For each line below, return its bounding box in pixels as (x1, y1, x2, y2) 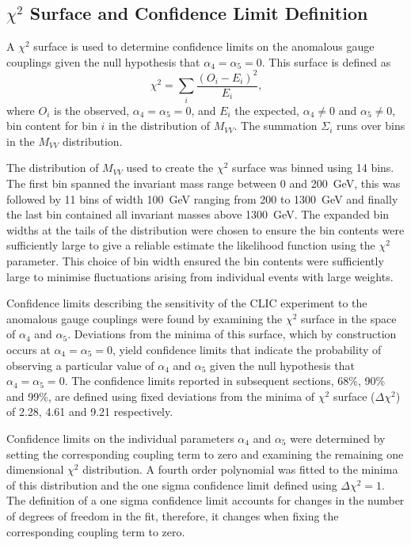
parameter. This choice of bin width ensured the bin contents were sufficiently (6, 253, 384, 269)
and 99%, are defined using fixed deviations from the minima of (6, 387, 315, 404)
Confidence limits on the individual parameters (6, 429, 234, 446)
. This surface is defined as (261, 53, 391, 70)
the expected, (234, 101, 300, 118)
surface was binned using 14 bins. (232, 159, 394, 176)
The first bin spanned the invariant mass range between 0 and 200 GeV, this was (6, 175, 401, 192)
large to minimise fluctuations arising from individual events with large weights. (6, 268, 394, 284)
